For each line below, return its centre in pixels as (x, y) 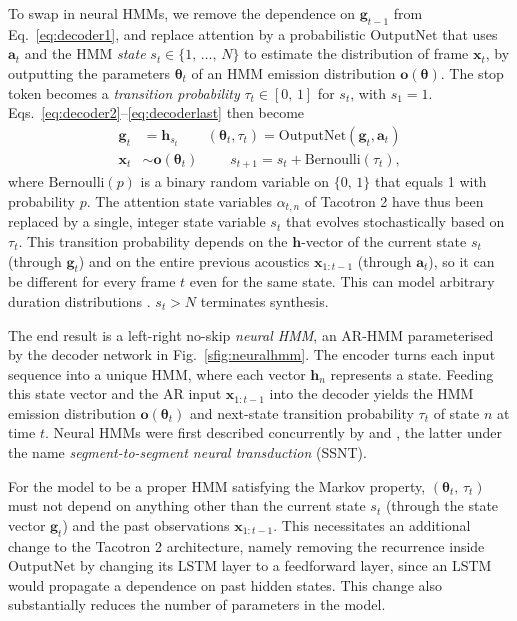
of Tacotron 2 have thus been (394, 200)
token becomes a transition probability (124, 92)
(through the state (442, 505)
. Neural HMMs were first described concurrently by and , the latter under (273, 432)
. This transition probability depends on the (153, 240)
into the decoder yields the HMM (371, 393)
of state (456, 412)
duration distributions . (79, 300)
